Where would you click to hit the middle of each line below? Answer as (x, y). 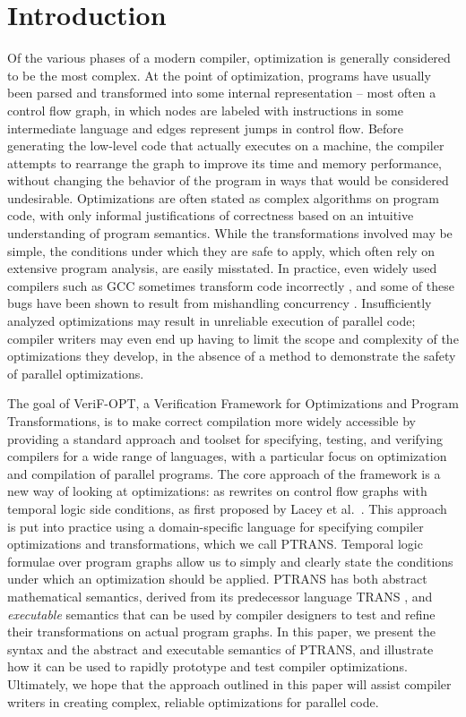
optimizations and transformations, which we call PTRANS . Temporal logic (215, 544)
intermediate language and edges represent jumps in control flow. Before (205, 128)
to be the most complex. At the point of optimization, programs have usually (219, 75)
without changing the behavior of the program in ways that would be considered (228, 180)
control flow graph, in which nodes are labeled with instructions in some (205, 110)
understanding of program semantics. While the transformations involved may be (230, 233)
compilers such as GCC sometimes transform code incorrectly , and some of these (231, 285)
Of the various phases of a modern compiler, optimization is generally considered (229, 58)
